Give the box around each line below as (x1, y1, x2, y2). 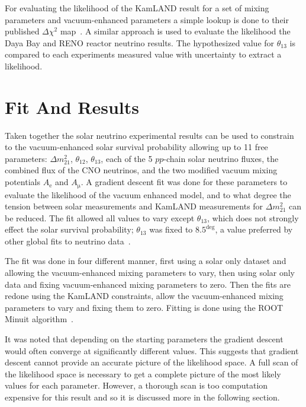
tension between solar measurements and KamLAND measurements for (5, 200, 263, 212)
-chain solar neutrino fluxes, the (163, 152, 279, 164)
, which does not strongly (207, 211, 299, 224)
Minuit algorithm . (5, 313, 73, 325)
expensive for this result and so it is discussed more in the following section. (5, 391, 280, 403)
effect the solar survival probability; (5, 223, 134, 236)
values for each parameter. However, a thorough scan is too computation (5, 379, 268, 392)
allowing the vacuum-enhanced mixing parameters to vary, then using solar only (5, 266, 295, 279)
